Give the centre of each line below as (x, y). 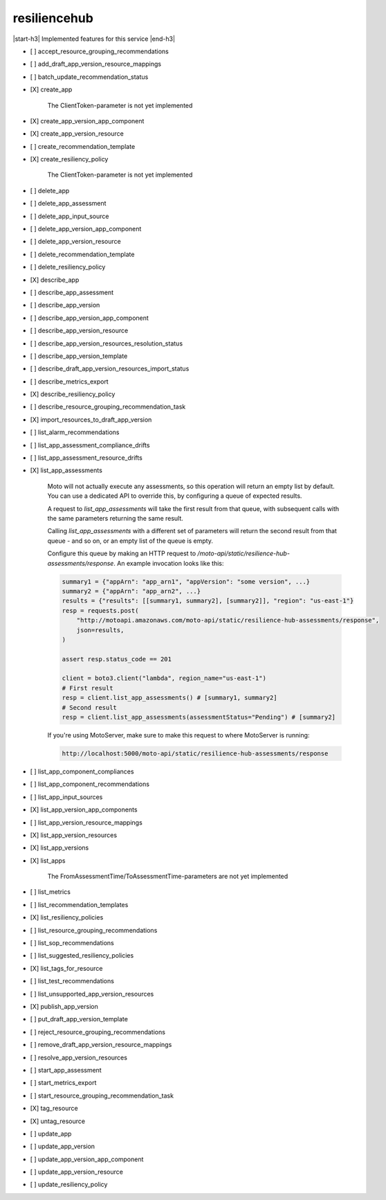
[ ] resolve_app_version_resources (79, 1057)
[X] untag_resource (58, 1121)
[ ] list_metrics (50, 892)
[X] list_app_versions (59, 848)
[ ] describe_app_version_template (79, 356)
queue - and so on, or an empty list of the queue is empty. (130, 541)
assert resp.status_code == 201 (117, 659)
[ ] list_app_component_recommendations (90, 784)
